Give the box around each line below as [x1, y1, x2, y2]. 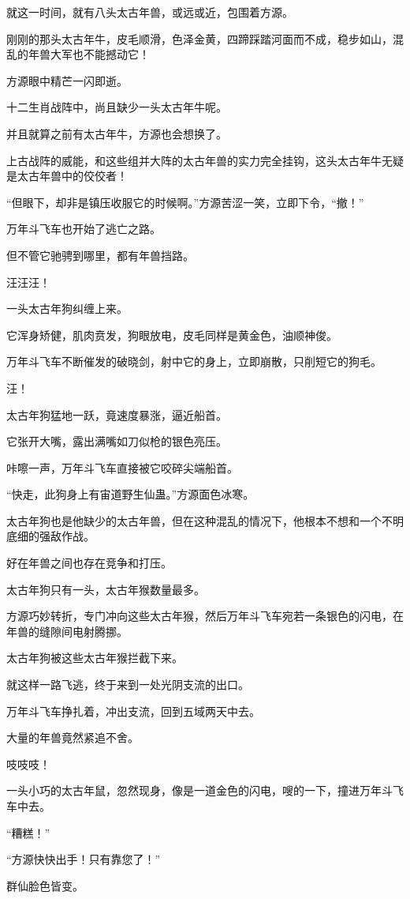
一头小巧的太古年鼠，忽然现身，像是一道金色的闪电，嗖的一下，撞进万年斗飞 [6, 782, 404, 799]
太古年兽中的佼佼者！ [17, 167, 128, 184]
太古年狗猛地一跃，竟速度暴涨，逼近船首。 [6, 406, 227, 423]
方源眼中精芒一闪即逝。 [6, 72, 128, 88]
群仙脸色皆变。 [6, 877, 84, 893]
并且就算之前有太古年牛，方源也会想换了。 [6, 125, 227, 141]
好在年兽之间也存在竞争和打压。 [6, 555, 172, 571]
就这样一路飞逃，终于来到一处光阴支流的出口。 [6, 676, 249, 693]
